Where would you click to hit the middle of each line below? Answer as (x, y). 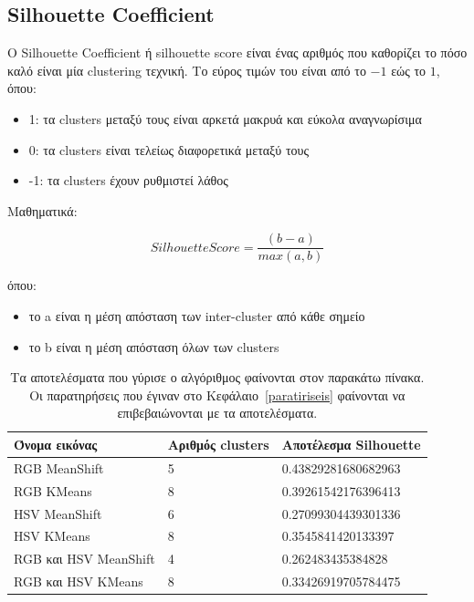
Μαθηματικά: (42, 210)
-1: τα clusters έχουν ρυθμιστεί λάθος (128, 180)
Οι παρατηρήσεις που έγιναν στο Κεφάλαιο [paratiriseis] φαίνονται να (217, 394)
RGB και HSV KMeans (79, 581)
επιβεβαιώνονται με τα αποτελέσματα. (217, 413)
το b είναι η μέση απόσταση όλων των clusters (154, 346)
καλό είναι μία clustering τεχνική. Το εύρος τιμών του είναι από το (187, 70)
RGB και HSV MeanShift (84, 559)
